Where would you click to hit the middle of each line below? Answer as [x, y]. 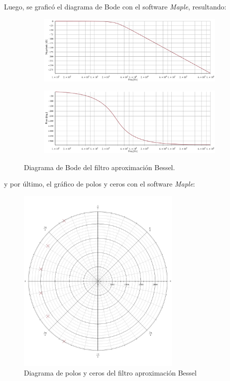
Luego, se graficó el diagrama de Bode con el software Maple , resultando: [115, 6]
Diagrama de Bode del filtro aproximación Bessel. [100, 167]
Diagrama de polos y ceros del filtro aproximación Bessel [110, 373]
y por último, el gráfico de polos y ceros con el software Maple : [100, 184]
